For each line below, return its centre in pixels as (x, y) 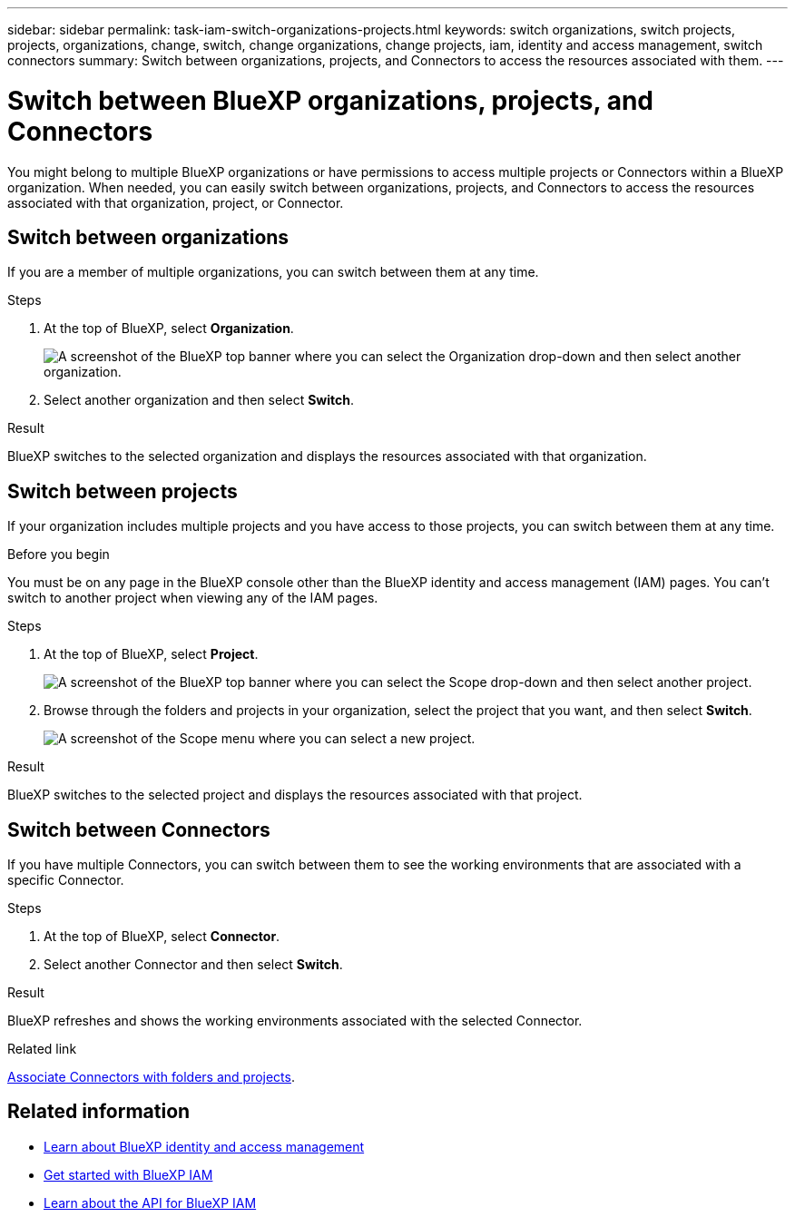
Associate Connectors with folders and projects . (151, 1077)
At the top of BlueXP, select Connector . (162, 937)
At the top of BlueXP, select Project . (151, 654)
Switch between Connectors (139, 829)
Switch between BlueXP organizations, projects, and (330, 100)
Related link (42, 1049)
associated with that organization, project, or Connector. (176, 202)
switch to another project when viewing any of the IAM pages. (193, 598)
